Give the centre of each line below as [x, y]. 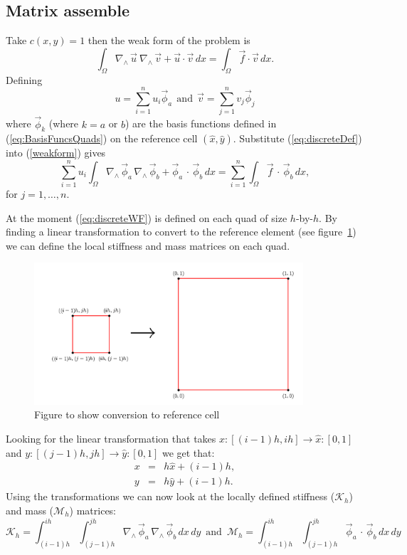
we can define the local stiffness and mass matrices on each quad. [148, 245]
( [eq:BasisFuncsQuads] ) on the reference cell [102, 138]
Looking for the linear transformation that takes [111, 438]
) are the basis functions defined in [201, 123]
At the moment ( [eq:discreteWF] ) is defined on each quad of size [147, 217]
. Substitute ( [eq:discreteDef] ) [297, 138]
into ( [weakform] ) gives [56, 153]
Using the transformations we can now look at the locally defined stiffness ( [170, 496]
